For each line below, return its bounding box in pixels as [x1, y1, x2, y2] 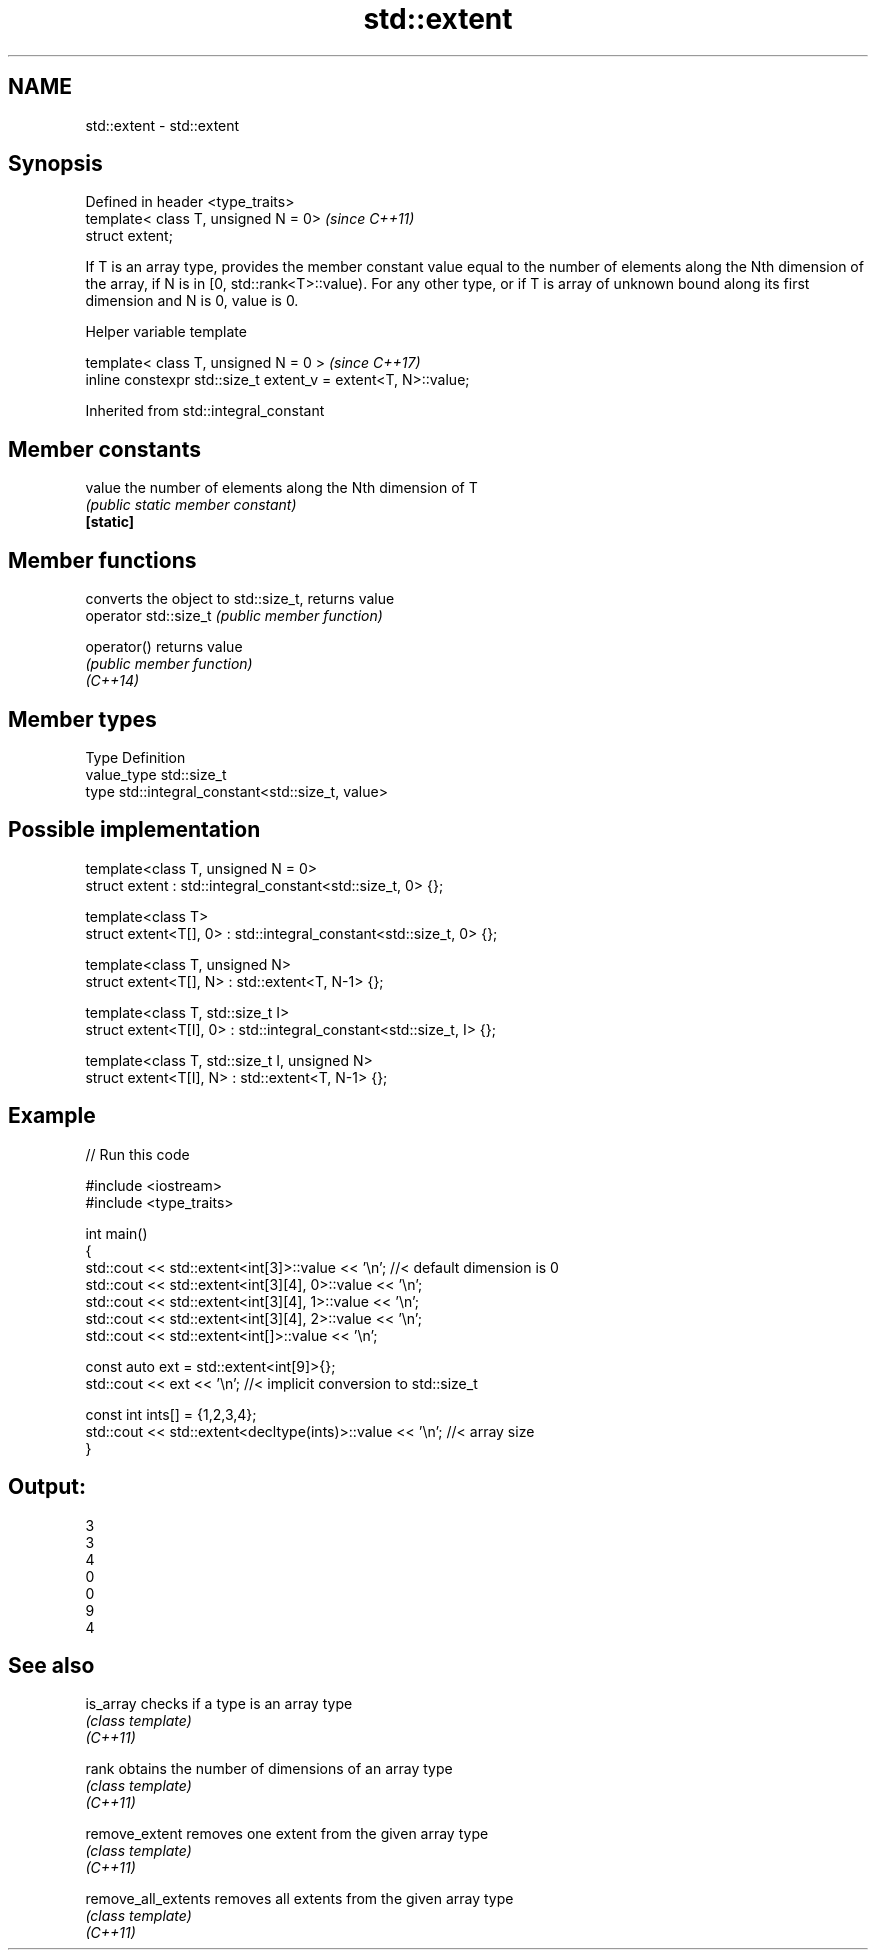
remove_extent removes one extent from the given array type [85, 1825, 489, 1843]
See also [8, 1652, 95, 1678]
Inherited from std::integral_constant [85, 402, 325, 420]
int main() [85, 1224, 148, 1242]
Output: [8, 1474, 86, 1500]
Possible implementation [8, 817, 261, 843]
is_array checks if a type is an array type [85, 1695, 353, 1713]
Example [8, 1103, 96, 1129]
